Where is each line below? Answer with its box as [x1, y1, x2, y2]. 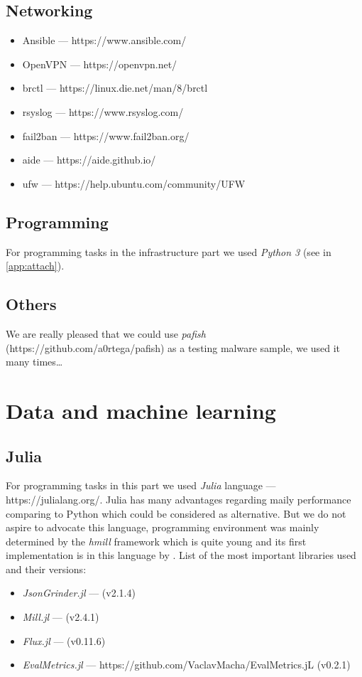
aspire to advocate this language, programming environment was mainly [6, 520, 319, 535]
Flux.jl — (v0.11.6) [22, 633, 106, 648]
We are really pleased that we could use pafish [6, 326, 206, 341]
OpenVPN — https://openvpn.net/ [22, 56, 177, 71]
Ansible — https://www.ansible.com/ [22, 33, 187, 48]
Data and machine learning [6, 395, 276, 425]
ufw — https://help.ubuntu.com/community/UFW [22, 176, 246, 191]
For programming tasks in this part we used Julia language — [6, 478, 276, 493]
